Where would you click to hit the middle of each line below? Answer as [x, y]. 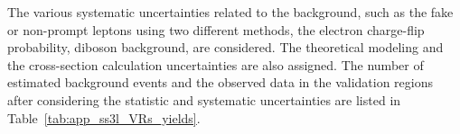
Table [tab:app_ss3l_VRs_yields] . [104, 117]
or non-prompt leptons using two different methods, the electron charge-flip [216, 29]
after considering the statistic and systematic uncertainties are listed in [204, 99]
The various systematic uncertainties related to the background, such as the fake [230, 12]
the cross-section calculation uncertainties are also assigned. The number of [216, 64]
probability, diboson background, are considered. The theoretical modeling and [225, 47]
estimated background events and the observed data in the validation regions [220, 82]
